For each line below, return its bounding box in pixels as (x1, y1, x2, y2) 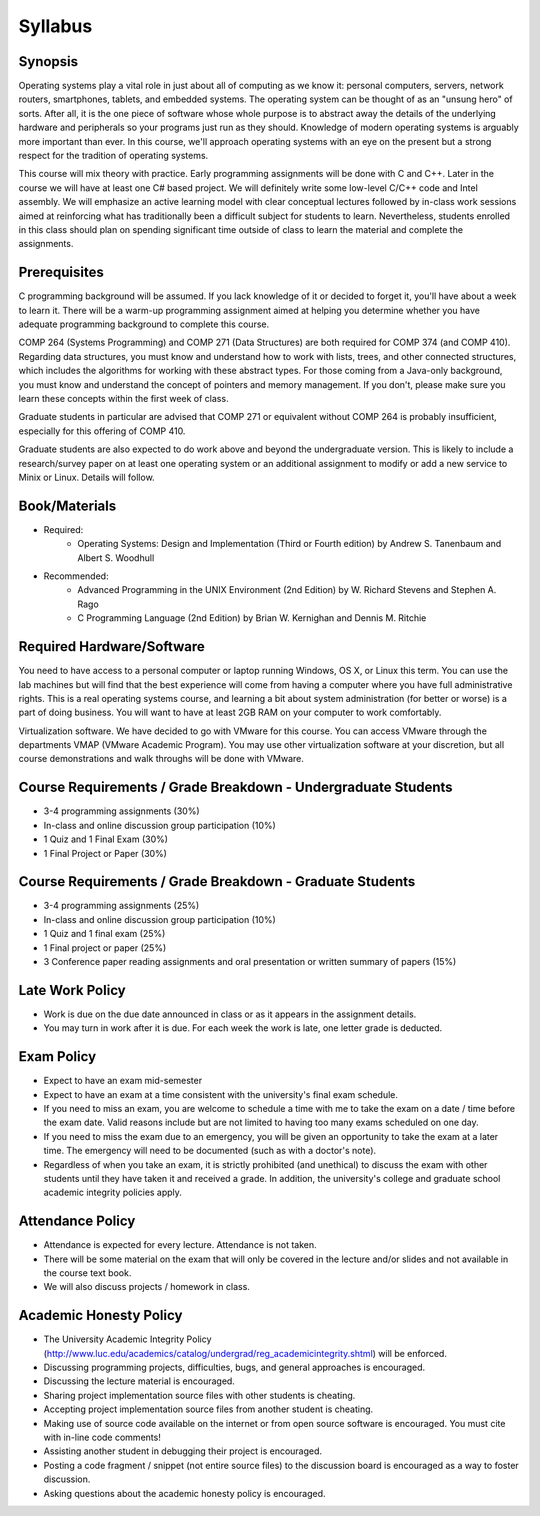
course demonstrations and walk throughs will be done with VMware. (18, 753, 304, 765)
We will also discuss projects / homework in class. (43, 1281, 250, 1293)
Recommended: (43, 570, 109, 582)
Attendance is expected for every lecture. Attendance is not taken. (43, 1239, 317, 1251)
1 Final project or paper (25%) (43, 941, 167, 954)
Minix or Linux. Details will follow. (18, 471, 155, 483)
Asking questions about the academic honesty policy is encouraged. (43, 1487, 326, 1499)
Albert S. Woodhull (77, 551, 155, 564)
